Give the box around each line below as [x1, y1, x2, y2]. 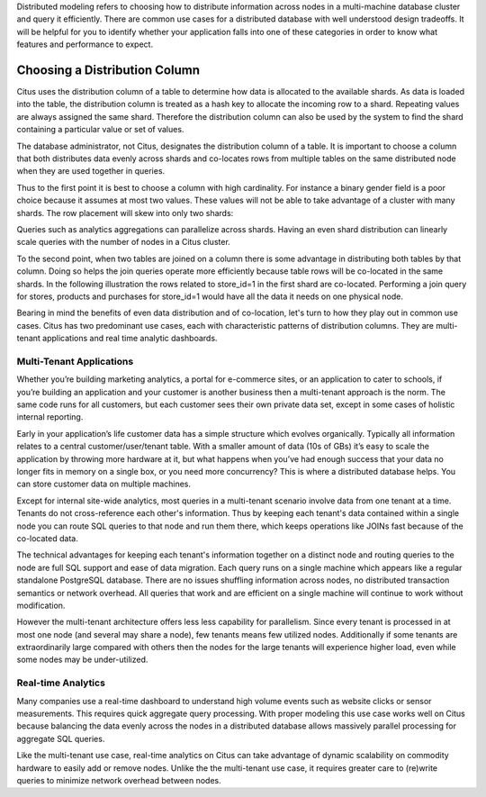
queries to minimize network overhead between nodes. [16, 774, 221, 785]
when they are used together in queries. [16, 166, 166, 177]
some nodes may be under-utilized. [16, 654, 148, 666]
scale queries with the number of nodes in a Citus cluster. [16, 237, 231, 248]
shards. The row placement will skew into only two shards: [16, 207, 234, 218]
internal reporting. [16, 412, 84, 422]
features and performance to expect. [16, 39, 153, 50]
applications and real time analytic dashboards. [41, 333, 218, 344]
